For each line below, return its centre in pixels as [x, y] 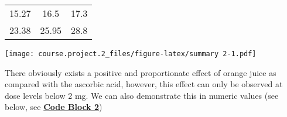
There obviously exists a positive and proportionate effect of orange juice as [141, 72]
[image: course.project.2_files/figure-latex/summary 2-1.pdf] [131, 54]
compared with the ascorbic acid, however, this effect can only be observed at [144, 84]
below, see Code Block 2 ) [54, 107]
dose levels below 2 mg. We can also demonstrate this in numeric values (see [142, 95]
